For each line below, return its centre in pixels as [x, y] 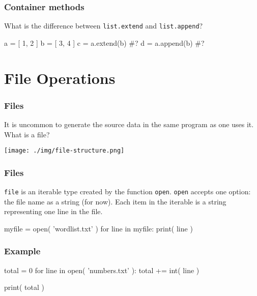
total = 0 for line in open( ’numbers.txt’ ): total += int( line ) [102, 270]
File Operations [60, 78]
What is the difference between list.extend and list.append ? [104, 26]
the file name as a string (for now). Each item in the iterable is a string [115, 201]
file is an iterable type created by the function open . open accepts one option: [127, 191]
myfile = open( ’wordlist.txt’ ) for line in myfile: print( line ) [98, 228]
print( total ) [24, 287]
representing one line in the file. [53, 211]
